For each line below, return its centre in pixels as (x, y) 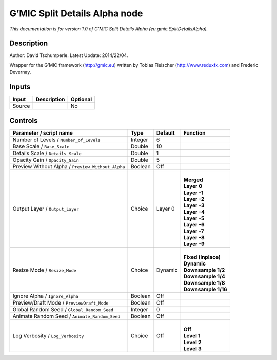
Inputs (20, 87)
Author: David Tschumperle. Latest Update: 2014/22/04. (69, 55)
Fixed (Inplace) (202, 257)
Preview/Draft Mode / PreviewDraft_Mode (61, 302)
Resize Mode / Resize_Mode (44, 270)
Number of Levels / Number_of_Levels (57, 140)
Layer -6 (194, 224)
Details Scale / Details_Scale (47, 153)
